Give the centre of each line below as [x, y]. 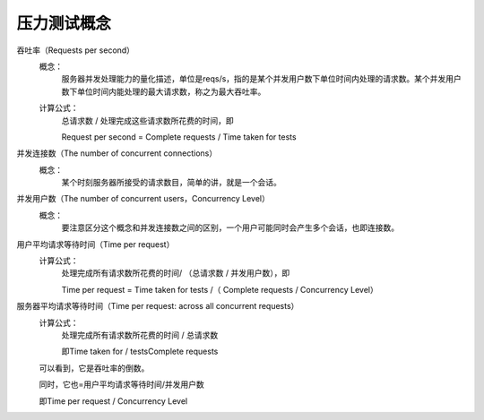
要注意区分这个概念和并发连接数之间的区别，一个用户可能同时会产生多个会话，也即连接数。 [230, 227]
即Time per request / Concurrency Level [113, 401]
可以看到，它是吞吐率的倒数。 [94, 368]
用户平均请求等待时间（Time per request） [95, 244]
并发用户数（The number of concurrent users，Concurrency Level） [143, 199]
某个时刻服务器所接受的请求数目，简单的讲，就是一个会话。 [171, 183]
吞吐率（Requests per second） [75, 50]
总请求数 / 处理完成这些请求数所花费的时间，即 [147, 120]
